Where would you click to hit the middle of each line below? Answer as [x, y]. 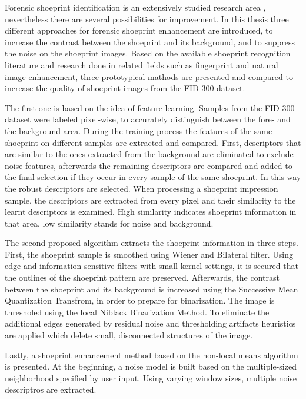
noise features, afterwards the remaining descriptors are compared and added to [149, 165]
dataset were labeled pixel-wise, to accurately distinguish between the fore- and [148, 119]
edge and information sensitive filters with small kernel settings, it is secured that [152, 266]
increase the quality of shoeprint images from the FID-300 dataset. [125, 88]
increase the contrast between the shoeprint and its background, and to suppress [150, 41]
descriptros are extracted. [51, 389]
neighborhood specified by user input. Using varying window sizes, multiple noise [151, 378]
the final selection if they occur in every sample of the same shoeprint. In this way [153, 177]
